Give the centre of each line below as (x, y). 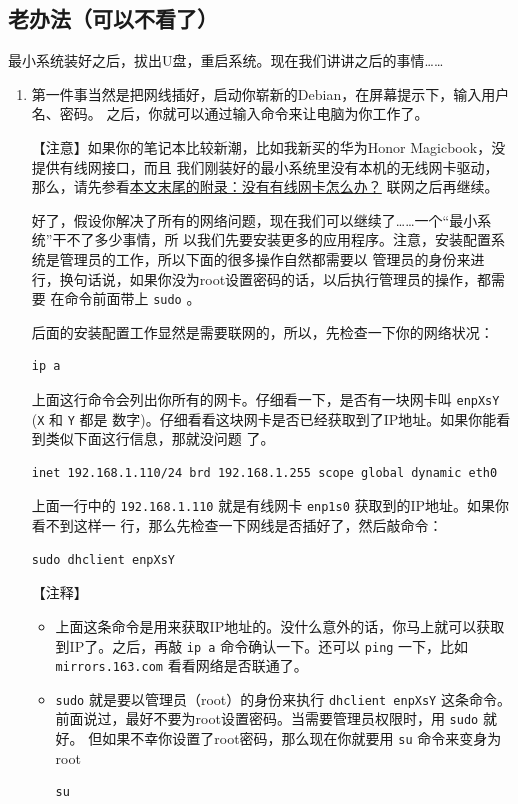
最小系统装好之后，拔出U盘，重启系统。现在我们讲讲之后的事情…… (226, 60)
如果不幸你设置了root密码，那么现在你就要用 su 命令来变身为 (302, 738)
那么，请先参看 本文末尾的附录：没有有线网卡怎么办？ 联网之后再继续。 (265, 186)
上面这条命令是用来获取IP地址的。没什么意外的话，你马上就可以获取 (280, 625)
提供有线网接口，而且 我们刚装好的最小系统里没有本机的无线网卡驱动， (265, 166)
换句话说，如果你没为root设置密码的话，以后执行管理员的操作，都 (275, 278)
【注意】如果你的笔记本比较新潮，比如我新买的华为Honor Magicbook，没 (268, 146)
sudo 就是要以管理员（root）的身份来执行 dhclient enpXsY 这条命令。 (283, 698)
